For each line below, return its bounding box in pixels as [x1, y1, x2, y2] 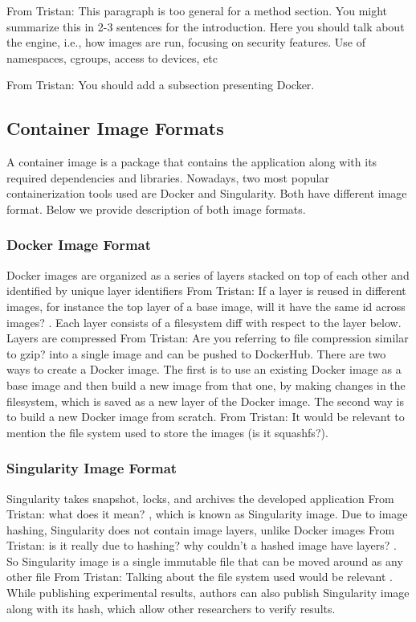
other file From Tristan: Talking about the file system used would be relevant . [6, 568, 393, 585]
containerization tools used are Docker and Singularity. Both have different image [6, 185, 407, 202]
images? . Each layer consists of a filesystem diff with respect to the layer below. [6, 313, 402, 330]
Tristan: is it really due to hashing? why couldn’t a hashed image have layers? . [6, 537, 397, 554]
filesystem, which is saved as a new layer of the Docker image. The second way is [6, 392, 404, 409]
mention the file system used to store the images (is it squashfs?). [6, 424, 328, 440]
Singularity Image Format [6, 458, 177, 478]
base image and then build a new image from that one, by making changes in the [6, 376, 406, 393]
